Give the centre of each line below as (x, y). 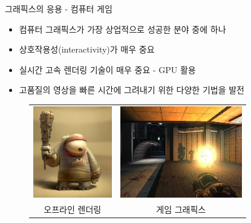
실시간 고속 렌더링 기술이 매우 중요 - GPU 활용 (107, 69)
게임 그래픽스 (181, 209)
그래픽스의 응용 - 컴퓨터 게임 (59, 8)
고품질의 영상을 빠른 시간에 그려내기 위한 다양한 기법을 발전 (132, 90)
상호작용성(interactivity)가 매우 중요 (87, 49)
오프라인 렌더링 (73, 209)
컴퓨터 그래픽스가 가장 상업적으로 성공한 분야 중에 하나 (122, 29)
